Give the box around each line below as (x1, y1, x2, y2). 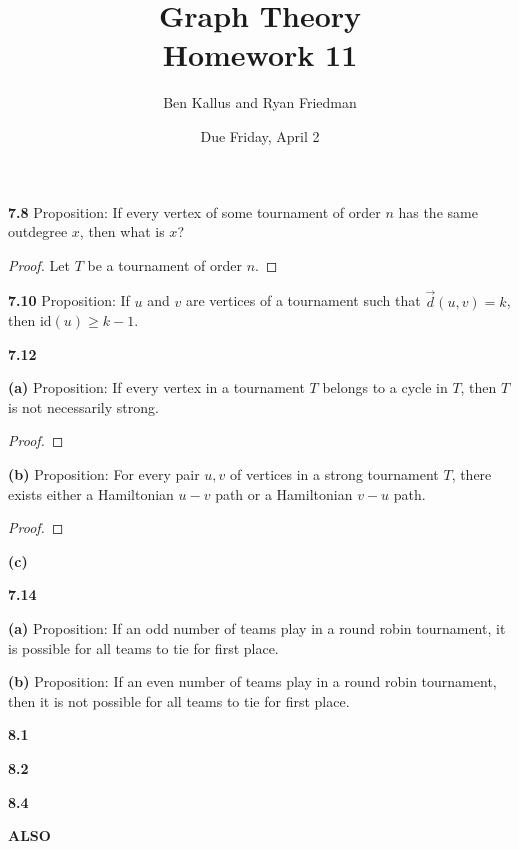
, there (451, 464, 492, 485)
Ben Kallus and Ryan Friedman (163, 92, 357, 113)
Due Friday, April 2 (200, 125, 320, 146)
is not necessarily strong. (8, 396, 159, 417)
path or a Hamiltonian (215, 483, 353, 504)
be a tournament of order (87, 254, 243, 275)
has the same (398, 201, 478, 222)
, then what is (79, 221, 165, 242)
